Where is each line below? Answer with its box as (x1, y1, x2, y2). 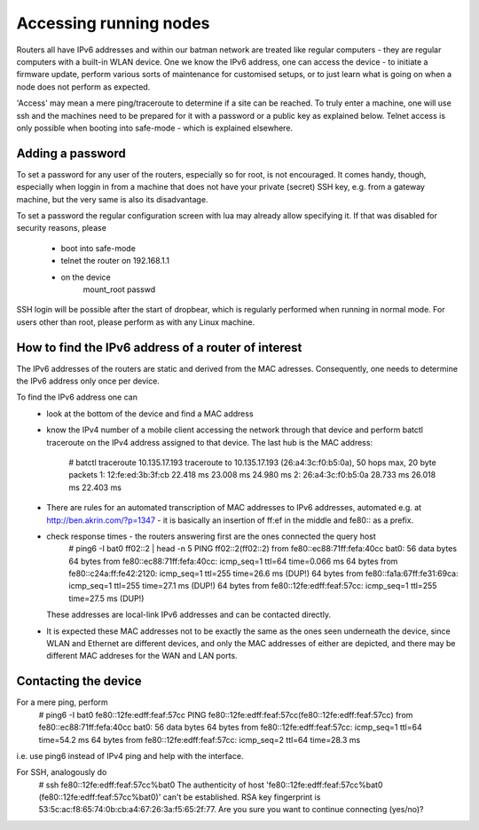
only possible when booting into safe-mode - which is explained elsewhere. (16, 123, 293, 133)
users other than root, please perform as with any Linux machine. (16, 316, 255, 328)
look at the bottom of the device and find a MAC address (46, 408, 254, 419)
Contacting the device (16, 674, 142, 689)
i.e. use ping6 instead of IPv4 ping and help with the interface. (16, 750, 244, 761)
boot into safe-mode (60, 242, 137, 253)
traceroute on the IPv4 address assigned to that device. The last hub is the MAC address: (46, 437, 373, 447)
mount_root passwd (82, 284, 156, 295)
